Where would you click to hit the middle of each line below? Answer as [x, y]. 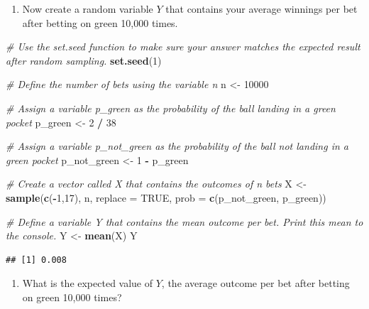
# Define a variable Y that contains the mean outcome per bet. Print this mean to [184, 221]
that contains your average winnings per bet [261, 9]
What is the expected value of [88, 283]
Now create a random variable [88, 9]
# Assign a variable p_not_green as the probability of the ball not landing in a [177, 146]
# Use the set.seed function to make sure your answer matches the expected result [183, 47]
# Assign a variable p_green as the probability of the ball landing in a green [171, 108]
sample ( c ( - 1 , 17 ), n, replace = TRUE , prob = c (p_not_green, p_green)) [166, 197]
